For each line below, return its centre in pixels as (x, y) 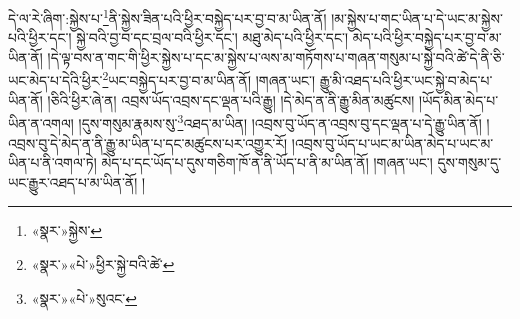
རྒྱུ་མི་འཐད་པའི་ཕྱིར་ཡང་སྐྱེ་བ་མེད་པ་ (406, 80)
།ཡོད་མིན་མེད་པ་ (458, 99)
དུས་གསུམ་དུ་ (469, 162)
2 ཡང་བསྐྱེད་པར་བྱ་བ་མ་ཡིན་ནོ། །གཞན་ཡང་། (209, 79)
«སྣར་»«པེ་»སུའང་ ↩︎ (84, 297)
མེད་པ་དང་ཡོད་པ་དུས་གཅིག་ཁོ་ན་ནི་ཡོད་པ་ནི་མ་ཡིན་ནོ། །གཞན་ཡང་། (267, 162)
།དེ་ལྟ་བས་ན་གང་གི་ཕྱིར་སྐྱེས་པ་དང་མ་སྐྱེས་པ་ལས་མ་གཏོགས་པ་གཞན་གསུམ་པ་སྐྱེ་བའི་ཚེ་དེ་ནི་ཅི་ (276, 56)
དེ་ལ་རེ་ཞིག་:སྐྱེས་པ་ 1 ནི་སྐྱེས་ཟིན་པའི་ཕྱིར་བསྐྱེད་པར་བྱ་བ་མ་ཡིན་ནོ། (167, 16)
